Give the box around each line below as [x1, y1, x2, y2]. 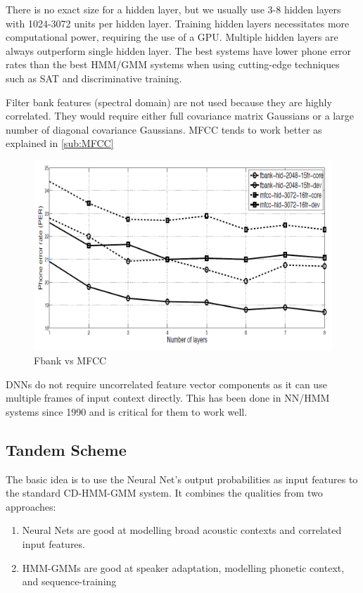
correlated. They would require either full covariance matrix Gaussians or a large [6, 108, 354, 123]
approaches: [6, 499, 56, 514]
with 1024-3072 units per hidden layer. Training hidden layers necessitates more [6, 15, 350, 30]
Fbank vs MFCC [34, 353, 107, 368]
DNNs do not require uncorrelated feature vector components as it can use [6, 376, 327, 391]
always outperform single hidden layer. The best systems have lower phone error [6, 43, 352, 58]
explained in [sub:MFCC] [6, 136, 114, 151]
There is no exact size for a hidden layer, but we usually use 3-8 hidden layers [6, 2, 341, 16]
